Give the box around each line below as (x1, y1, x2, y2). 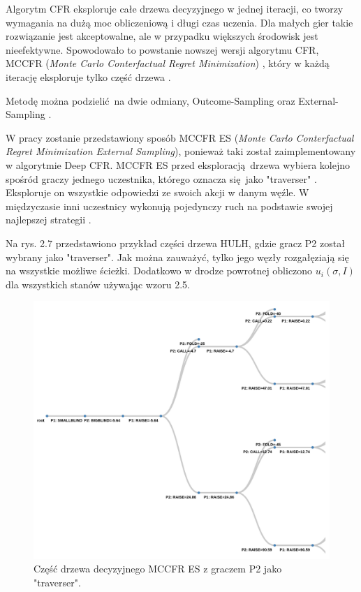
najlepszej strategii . (6, 212, 91, 227)
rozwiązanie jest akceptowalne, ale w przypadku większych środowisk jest (6, 29, 318, 43)
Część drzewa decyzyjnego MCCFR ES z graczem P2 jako (34, 561, 282, 576)
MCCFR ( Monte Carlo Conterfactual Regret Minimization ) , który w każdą (6, 56, 330, 71)
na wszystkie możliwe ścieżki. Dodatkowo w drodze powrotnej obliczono (6, 263, 313, 278)
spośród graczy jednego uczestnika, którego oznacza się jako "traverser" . (6, 171, 317, 186)
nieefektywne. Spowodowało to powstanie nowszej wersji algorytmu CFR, (6, 42, 319, 57)
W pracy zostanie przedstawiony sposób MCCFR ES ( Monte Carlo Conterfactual (6, 130, 354, 145)
